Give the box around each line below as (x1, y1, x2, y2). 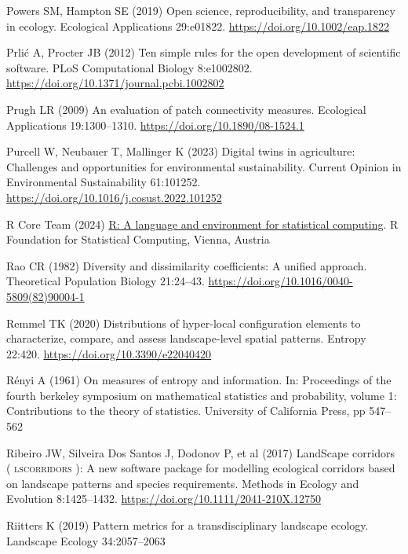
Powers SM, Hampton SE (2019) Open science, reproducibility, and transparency (6, 2, 395, 18)
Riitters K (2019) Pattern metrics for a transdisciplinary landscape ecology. (6, 517, 369, 534)
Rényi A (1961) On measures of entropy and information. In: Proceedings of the (6, 372, 392, 388)
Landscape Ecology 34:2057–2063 (6, 532, 166, 548)
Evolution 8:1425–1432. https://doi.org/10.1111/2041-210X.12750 (6, 490, 321, 507)
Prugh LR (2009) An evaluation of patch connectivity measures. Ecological (6, 101, 366, 117)
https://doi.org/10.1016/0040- (208, 273, 353, 289)
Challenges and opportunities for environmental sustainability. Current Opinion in (6, 158, 402, 174)
